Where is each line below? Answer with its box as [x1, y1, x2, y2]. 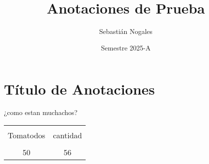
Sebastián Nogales [99, 26, 153, 36]
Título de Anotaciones [4, 79, 155, 99]
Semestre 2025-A [101, 42, 151, 52]
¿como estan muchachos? [4, 107, 78, 117]
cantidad [53, 129, 82, 141]
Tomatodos [8, 129, 45, 141]
